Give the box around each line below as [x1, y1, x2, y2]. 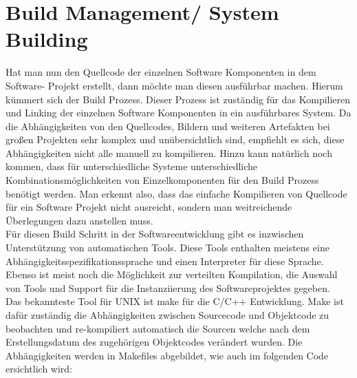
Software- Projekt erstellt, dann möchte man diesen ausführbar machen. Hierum [6, 78, 343, 92]
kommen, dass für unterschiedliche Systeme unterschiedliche [6, 159, 258, 174]
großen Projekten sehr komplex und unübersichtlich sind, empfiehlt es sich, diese [6, 132, 345, 147]
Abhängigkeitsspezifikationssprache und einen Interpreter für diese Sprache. [6, 253, 324, 268]
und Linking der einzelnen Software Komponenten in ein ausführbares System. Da [6, 105, 351, 120]
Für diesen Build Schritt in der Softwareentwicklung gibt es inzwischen [6, 227, 304, 241]
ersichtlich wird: [6, 361, 72, 376]
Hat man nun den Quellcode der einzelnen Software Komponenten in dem [6, 65, 316, 79]
